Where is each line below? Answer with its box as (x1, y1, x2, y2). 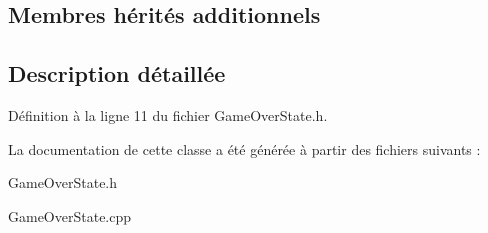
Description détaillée (8, 58, 226, 89)
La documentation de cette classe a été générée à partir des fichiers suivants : (8, 138, 481, 159)
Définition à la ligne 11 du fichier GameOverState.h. (8, 104, 328, 125)
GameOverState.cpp (8, 205, 132, 226)
